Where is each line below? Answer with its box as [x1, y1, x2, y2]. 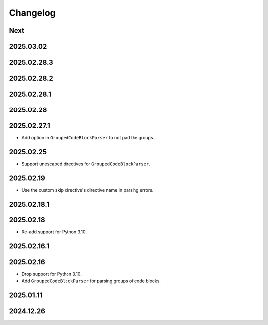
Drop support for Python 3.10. [21, 271, 82, 277]
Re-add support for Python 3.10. [21, 229, 87, 235]
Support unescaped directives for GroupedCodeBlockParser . [21, 161, 151, 167]
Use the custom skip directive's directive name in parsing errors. [21, 187, 154, 193]
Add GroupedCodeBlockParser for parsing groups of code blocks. [21, 278, 161, 284]
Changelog [9, 7, 56, 18]
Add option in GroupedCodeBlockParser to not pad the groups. [21, 135, 155, 141]
